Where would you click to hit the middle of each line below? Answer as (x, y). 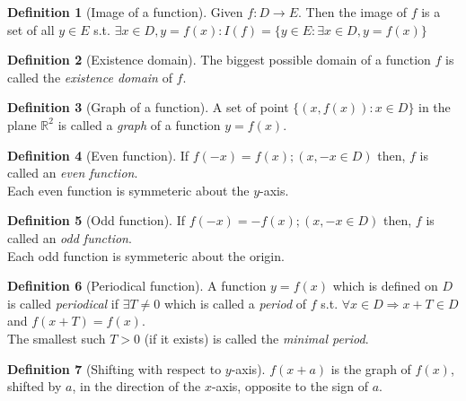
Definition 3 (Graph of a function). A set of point (148, 107)
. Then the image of (352, 12)
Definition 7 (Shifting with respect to (114, 368)
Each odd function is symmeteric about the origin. (146, 255)
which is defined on (385, 286)
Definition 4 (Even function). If (98, 155)
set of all (31, 29)
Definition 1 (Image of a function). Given (125, 12)
